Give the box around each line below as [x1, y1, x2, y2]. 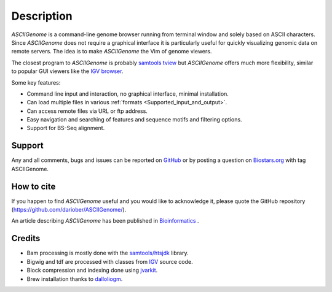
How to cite [11, 181, 56, 191]
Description [11, 9, 73, 23]
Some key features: [11, 79, 61, 86]
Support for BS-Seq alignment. [26, 125, 105, 132]
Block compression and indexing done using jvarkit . [26, 267, 158, 274]
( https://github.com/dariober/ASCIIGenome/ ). [11, 206, 127, 213]
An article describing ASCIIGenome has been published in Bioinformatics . [11, 217, 199, 225]
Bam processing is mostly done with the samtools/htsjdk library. [26, 249, 189, 257]
